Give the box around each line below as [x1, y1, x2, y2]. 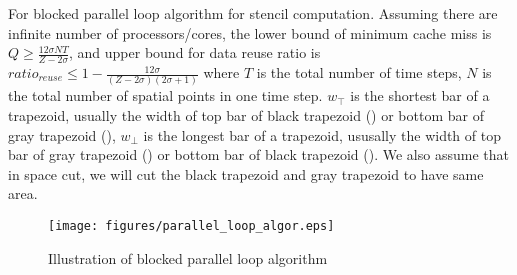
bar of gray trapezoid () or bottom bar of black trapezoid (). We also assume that [8, 144, 509, 165]
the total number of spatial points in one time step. [8, 85, 323, 106]
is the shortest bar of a [350, 85, 490, 106]
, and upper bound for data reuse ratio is [69, 42, 321, 63]
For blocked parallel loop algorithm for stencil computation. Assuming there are [8, 3, 498, 23]
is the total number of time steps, [256, 62, 462, 83]
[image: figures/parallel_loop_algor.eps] [48, 218, 335, 233]
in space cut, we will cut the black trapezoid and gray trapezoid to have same [8, 163, 484, 184]
